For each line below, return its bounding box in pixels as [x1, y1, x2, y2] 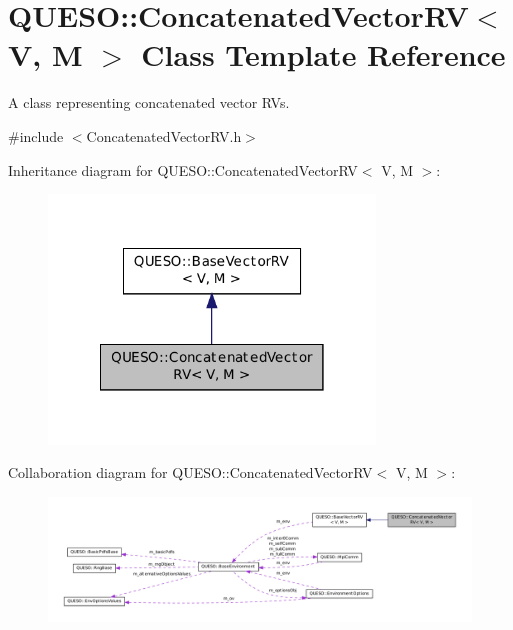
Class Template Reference [141, 34, 506, 75]
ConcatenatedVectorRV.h [86, 125, 242, 146]
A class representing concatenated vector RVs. [8, 92, 290, 113]
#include [8, 125, 64, 146]
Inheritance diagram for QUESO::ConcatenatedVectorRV [8, 159, 358, 180]
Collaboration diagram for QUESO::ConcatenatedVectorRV [8, 462, 373, 483]
